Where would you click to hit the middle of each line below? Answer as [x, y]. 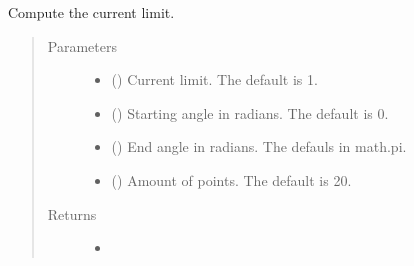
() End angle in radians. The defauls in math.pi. [259, 146]
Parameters [82, 45]
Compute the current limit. [91, 12]
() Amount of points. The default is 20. [231, 179]
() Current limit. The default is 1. [214, 79]
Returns [72, 213]
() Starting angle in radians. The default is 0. [250, 112]
